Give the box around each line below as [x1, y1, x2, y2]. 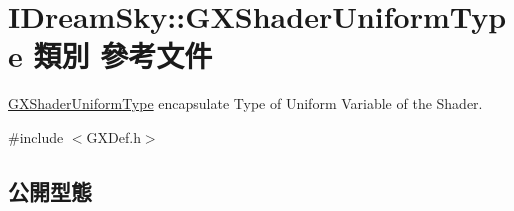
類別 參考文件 [33, 35, 213, 76]
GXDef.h [86, 126, 141, 147]
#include [8, 126, 64, 147]
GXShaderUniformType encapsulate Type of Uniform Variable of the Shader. [8, 93, 483, 114]
